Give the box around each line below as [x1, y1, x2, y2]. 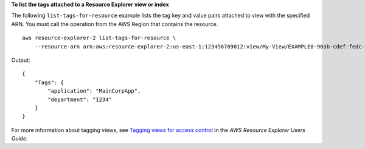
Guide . [11, 135, 28, 142]
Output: [11, 56, 30, 64]
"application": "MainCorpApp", [47, 88, 141, 94]
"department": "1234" [47, 96, 113, 103]
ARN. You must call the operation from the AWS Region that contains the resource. [11, 20, 218, 27]
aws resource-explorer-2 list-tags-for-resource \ [22, 35, 176, 42]
